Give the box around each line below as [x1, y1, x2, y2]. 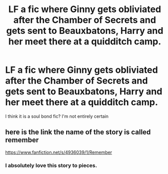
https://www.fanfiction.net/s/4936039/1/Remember [5, 149, 113, 155]
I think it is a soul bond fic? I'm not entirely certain [5, 113, 109, 119]
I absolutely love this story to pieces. [5, 162, 97, 169]
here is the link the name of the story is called [5, 128, 151, 137]
